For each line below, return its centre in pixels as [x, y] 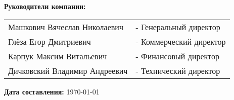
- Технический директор [178, 70]
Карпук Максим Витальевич [58, 56]
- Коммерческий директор [181, 41]
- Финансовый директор [177, 56]
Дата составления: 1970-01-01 [52, 91]
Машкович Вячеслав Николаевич [66, 27]
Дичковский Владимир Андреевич [68, 70]
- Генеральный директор [178, 27]
